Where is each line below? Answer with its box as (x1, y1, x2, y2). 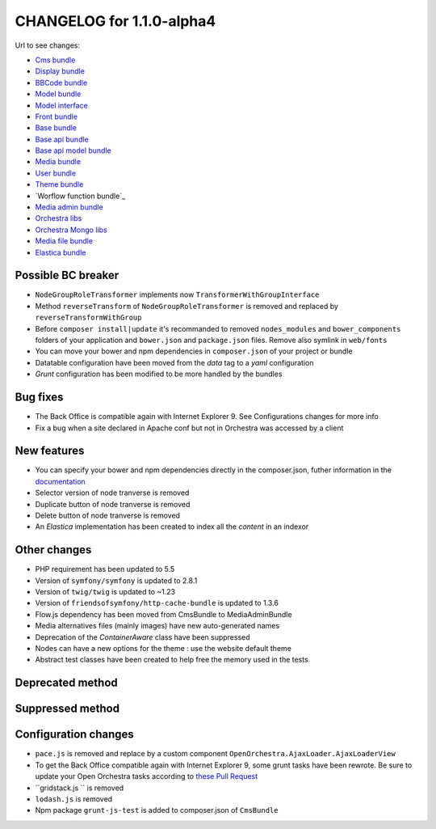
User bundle (35, 168, 77, 178)
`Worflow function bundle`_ (35, 191, 126, 201)
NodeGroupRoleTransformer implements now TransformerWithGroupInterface (35, 290, 320, 299)
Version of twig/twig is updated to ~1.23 (35, 587, 176, 597)
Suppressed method (15, 702, 120, 716)
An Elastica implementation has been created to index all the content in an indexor (35, 522, 309, 531)
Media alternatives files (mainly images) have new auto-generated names (35, 621, 280, 631)
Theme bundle (35, 180, 84, 189)
